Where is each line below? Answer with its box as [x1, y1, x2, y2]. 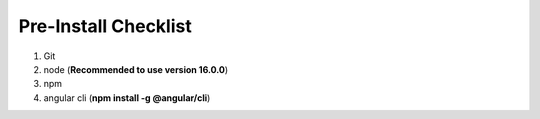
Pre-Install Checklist [18, 15, 192, 37]
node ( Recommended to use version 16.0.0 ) [43, 63, 229, 75]
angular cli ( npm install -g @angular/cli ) [43, 91, 211, 104]
